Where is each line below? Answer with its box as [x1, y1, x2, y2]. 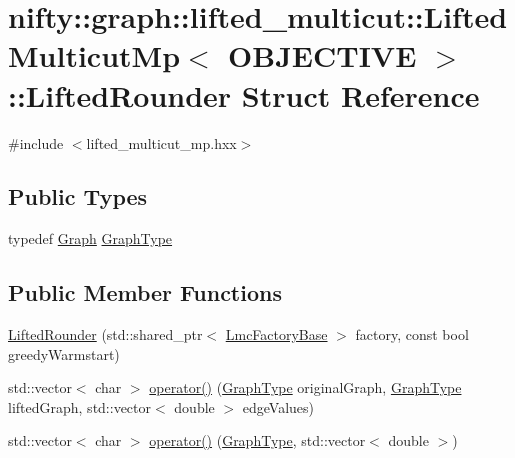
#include [8, 132, 64, 153]
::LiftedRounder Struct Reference [8, 74, 480, 115]
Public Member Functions [8, 277, 282, 308]
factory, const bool [355, 324, 469, 345]
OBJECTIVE [228, 35, 417, 76]
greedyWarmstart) [8, 343, 120, 364]
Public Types [8, 181, 148, 212]
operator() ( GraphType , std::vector [149, 430, 366, 451]
